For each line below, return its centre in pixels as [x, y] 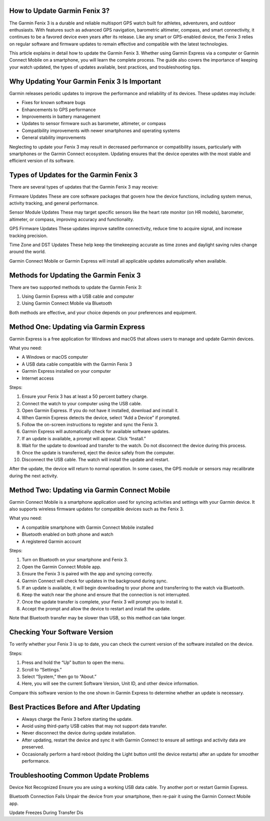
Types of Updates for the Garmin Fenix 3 [73, 175]
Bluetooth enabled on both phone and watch [67, 534]
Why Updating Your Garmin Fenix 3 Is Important [85, 81]
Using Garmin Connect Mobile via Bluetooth [67, 303]
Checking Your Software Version [61, 632]
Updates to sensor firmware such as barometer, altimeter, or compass [94, 124]
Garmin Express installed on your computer [66, 371]
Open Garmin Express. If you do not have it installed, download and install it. [100, 411]
